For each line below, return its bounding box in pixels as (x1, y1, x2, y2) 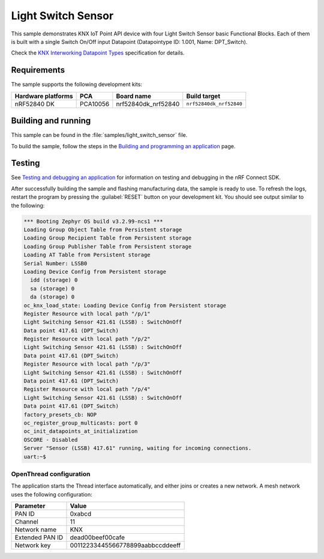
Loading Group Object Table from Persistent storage (23, 226, 182, 233)
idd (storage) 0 (30, 277, 78, 283)
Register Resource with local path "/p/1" (23, 310, 151, 317)
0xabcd (70, 510, 92, 518)
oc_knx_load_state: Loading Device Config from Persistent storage (23, 302, 227, 309)
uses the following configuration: (11, 491, 92, 498)
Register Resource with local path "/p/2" (23, 336, 151, 342)
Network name (14, 525, 57, 534)
